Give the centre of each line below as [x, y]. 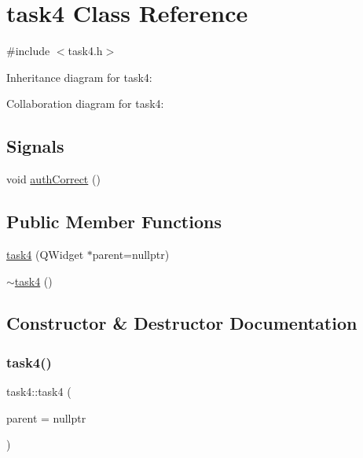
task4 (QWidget [45, 254]
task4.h [85, 51]
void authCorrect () [53, 179]
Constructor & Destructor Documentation [182, 323]
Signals [35, 146]
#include [28, 51]
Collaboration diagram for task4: [85, 103]
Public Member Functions [114, 222]
